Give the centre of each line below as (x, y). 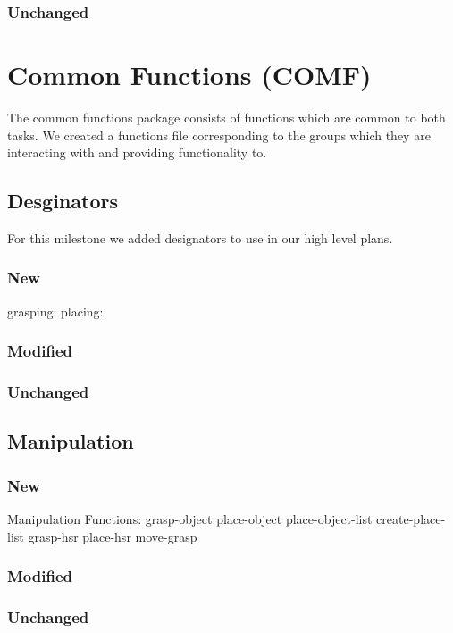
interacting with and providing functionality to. (137, 152)
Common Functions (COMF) (189, 75)
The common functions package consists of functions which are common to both (226, 117)
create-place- (411, 519)
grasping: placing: (55, 311)
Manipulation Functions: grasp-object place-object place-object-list (190, 519)
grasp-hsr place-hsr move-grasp (113, 536)
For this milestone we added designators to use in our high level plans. (200, 237)
